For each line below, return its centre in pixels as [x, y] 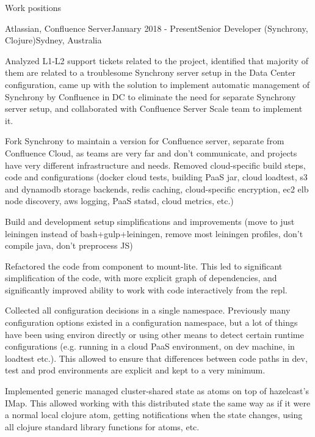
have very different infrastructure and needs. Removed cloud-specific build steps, [155, 165]
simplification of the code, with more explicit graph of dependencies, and [141, 278]
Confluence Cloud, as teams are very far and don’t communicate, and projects [151, 152]
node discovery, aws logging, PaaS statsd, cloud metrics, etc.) [119, 201]
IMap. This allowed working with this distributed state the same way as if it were [158, 402]
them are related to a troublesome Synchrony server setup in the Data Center [150, 72]
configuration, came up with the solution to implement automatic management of [157, 84]
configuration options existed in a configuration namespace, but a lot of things [151, 322]
